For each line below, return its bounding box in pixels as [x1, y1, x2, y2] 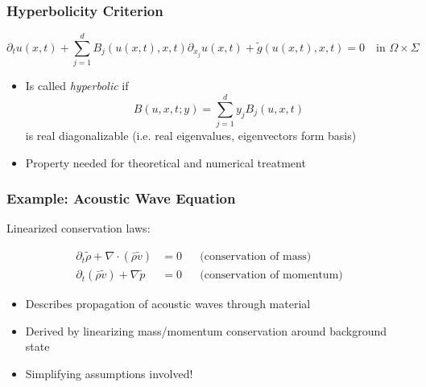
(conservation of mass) [200, 251, 312, 263]
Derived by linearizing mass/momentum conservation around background [25, 322, 387, 339]
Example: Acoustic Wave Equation [6, 188, 236, 208]
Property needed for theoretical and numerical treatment [25, 154, 306, 171]
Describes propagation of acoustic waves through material [25, 295, 311, 312]
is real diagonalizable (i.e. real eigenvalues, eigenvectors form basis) [25, 127, 357, 144]
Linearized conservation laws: [6, 220, 151, 237]
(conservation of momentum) [200, 270, 343, 282]
